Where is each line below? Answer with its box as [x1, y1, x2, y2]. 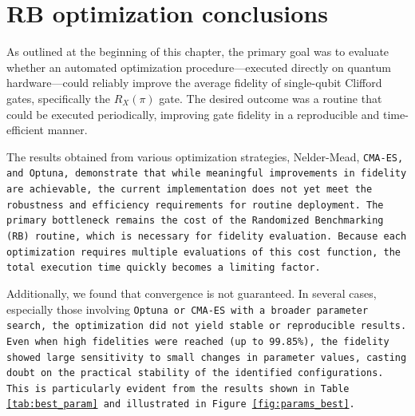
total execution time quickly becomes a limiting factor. [6, 262, 321, 274]
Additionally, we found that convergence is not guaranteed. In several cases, [6, 284, 377, 301]
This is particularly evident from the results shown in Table [6, 382, 350, 394]
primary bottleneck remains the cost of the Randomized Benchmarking [6, 215, 384, 227]
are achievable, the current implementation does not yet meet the [6, 184, 373, 195]
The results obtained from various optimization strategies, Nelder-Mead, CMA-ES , [6, 148, 404, 164]
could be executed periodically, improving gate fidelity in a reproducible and [6, 105, 380, 122]
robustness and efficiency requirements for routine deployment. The [6, 199, 384, 211]
